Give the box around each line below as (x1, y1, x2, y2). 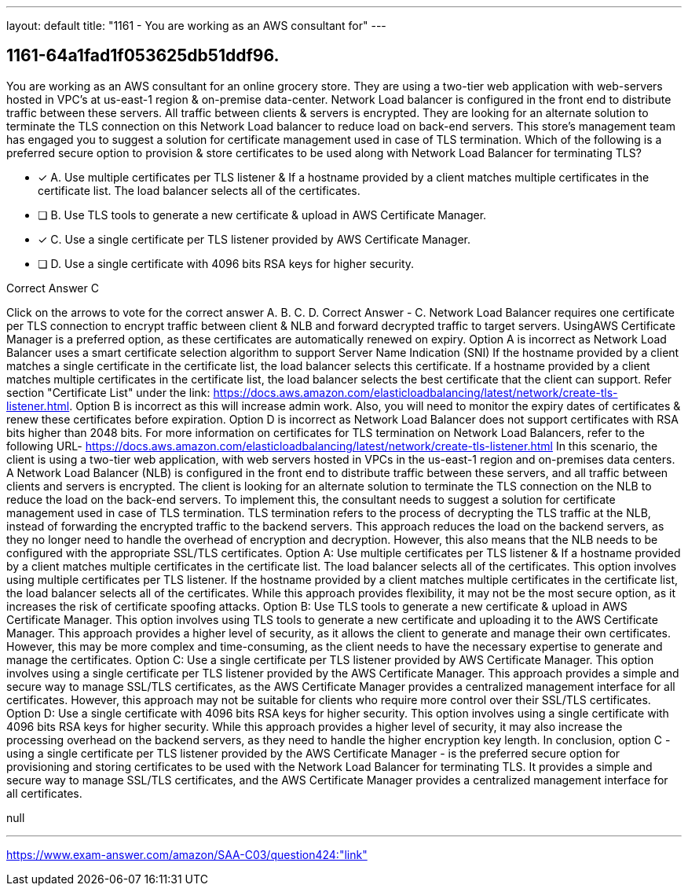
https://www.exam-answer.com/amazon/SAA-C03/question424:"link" (6, 847, 368, 861)
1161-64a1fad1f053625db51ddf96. (6, 46, 280, 66)
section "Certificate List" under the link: (6, 385, 210, 399)
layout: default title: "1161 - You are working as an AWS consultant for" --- (6, 19, 386, 32)
